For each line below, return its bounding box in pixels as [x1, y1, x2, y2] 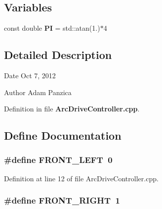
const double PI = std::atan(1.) [4, 23, 100, 33]
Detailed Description [4, 47, 112, 62]
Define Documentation [4, 128, 121, 143]
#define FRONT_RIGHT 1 [4, 194, 120, 207]
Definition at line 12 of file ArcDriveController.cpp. [4, 173, 159, 183]
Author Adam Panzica [4, 87, 72, 97]
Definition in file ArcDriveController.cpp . [4, 104, 140, 114]
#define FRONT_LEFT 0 [4, 154, 113, 166]
